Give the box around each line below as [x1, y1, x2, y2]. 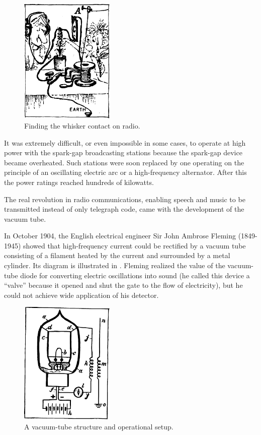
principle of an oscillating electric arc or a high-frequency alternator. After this [4, 167, 247, 177]
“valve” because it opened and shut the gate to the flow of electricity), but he [4, 280, 243, 290]
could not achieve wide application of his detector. [4, 289, 159, 300]
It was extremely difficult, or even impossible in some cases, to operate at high [4, 137, 246, 148]
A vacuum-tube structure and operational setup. [24, 421, 173, 431]
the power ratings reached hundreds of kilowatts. [4, 176, 154, 187]
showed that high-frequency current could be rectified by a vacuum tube [23, 240, 246, 251]
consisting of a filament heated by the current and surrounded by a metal [4, 250, 230, 261]
